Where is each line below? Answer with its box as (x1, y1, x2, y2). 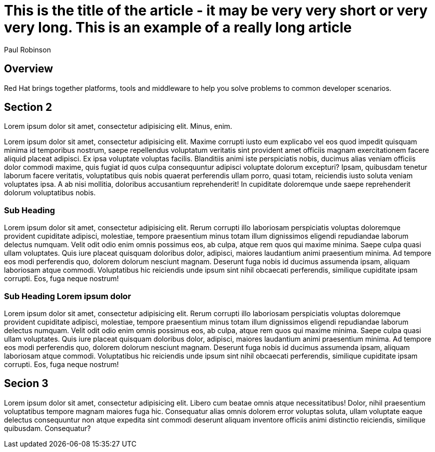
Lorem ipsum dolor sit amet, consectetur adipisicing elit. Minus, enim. (4, 122, 232, 131)
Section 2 (4, 101, 52, 114)
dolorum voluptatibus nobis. (4, 188, 96, 197)
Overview (4, 62, 53, 75)
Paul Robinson (4, 45, 51, 54)
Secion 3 (4, 377, 48, 390)
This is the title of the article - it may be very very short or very (4, 2, 428, 19)
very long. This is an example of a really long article (4, 19, 352, 36)
